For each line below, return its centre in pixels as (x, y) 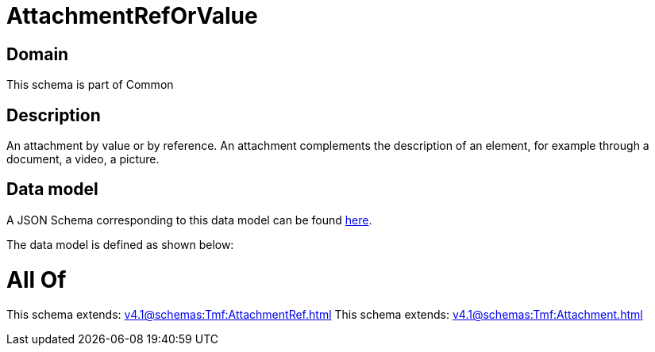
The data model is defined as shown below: (120, 244)
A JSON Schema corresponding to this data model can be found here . (189, 220)
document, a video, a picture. (83, 159)
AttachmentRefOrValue (132, 16)
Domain (38, 54)
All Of (37, 279)
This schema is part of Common (90, 85)
